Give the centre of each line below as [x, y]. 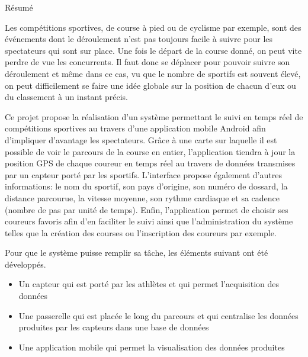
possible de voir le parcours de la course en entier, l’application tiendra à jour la [150, 151]
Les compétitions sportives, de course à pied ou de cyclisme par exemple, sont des [153, 27]
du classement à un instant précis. [66, 97]
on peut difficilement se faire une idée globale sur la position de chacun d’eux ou [150, 85]
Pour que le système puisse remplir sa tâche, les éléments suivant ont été [137, 253]
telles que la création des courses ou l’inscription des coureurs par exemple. [141, 232]
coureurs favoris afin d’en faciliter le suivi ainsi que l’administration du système [149, 221]
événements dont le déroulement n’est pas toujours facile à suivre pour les [139, 39]
